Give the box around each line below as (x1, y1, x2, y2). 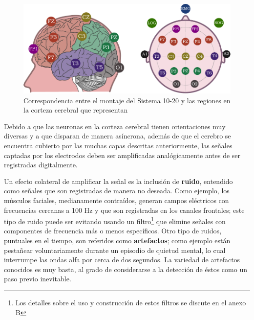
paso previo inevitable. (4, 274, 71, 284)
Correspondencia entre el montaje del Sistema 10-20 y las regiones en (23, 95, 231, 105)
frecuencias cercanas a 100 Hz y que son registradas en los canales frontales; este (4, 205, 245, 215)
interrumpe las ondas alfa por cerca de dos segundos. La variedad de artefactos (4, 254, 240, 265)
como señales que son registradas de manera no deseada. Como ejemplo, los (4, 185, 230, 196)
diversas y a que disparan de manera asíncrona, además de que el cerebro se (4, 131, 231, 141)
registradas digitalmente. (4, 160, 78, 170)
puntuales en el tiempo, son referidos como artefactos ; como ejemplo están (4, 235, 231, 245)
